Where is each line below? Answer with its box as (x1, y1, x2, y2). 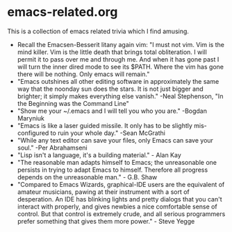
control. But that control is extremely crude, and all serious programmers (17, 209, 226, 218)
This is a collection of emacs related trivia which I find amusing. (7, 27, 190, 35)
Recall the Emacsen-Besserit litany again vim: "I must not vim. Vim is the (17, 40, 224, 48)
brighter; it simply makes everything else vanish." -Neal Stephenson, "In (17, 91, 224, 100)
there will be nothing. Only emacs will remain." (17, 70, 150, 78)
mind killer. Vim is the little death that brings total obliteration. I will (17, 48, 207, 56)
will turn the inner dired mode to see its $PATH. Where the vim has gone (17, 62, 224, 71)
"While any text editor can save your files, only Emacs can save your (17, 136, 214, 144)
